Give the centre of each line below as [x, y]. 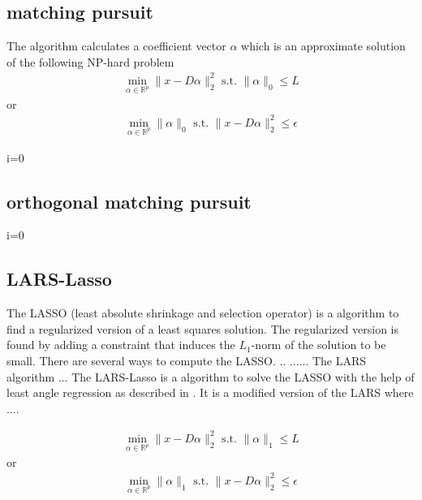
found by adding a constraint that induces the [121, 345]
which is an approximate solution [323, 46]
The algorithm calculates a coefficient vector [116, 46]
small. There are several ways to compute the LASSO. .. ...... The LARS [187, 360]
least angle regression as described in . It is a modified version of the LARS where [210, 392]
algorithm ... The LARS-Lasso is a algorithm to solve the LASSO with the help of [211, 376]
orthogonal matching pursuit [129, 201]
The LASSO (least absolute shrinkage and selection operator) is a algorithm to [203, 313]
